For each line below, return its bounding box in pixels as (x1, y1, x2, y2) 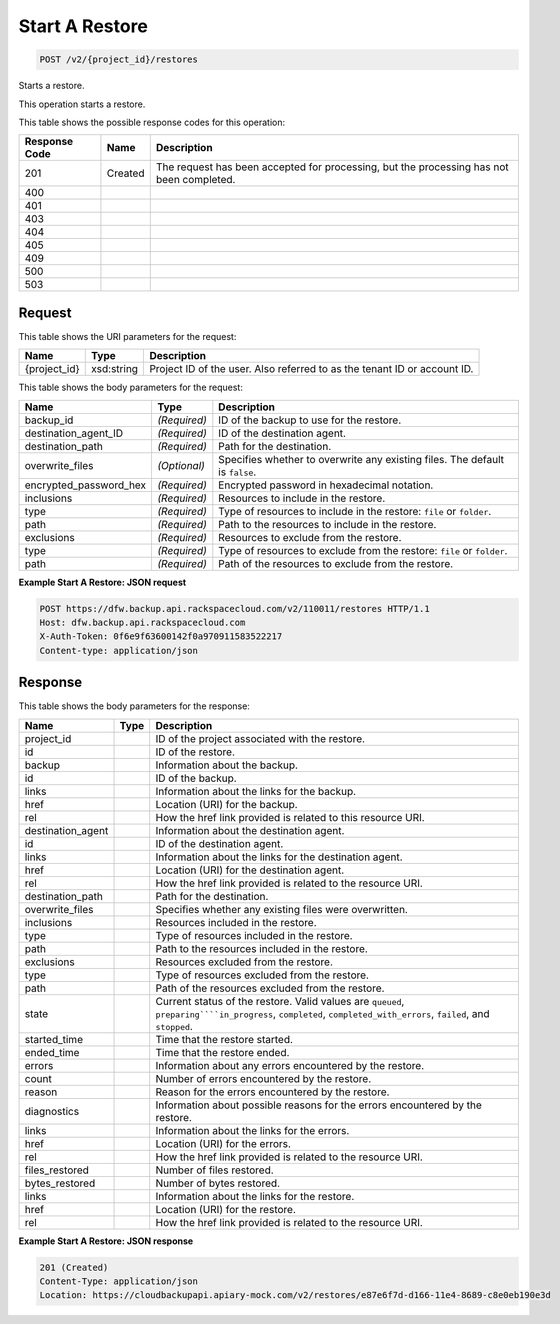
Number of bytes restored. (155, 1176, 280, 1190)
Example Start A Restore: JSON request (18, 576, 187, 588)
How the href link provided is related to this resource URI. (155, 810, 425, 824)
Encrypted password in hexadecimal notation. (218, 478, 434, 492)
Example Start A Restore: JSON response (18, 1235, 194, 1247)
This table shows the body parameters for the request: (18, 381, 244, 394)
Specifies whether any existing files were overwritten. (155, 902, 409, 916)
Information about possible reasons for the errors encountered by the (155, 1098, 482, 1112)
